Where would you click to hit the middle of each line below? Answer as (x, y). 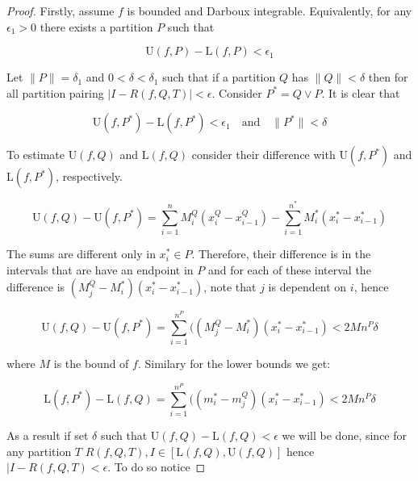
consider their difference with (263, 155)
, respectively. (89, 176)
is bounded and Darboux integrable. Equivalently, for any (270, 10)
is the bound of (91, 363)
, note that (230, 287)
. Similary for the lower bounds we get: (234, 363)
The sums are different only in (81, 254)
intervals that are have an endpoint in (100, 269)
